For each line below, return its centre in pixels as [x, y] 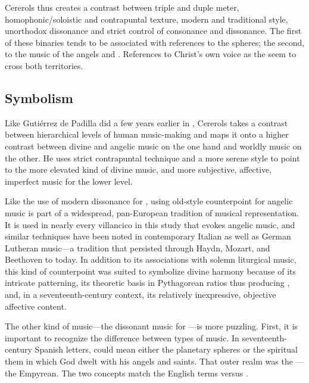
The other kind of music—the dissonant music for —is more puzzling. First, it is [152, 326]
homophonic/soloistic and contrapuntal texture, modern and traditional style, [146, 19]
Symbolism [39, 97]
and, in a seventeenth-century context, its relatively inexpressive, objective [141, 295]
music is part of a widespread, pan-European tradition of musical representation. [152, 212]
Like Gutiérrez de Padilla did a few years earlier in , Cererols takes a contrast [146, 122]
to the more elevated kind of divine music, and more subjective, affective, [138, 169]
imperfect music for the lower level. [69, 181]
